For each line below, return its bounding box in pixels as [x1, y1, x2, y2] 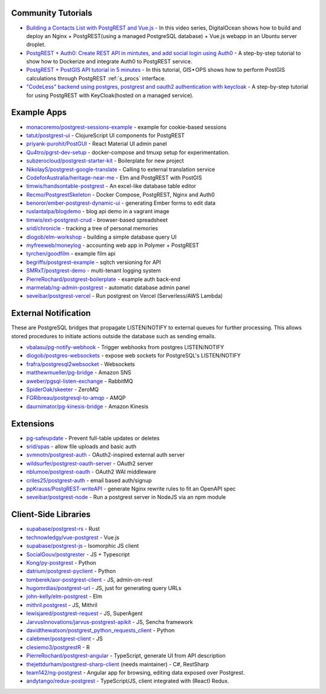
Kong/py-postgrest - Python [26, 559, 97, 566]
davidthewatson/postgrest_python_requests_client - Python [26, 627, 175, 634]
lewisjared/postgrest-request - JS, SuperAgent [26, 610, 143, 617]
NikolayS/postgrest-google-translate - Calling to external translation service [26, 165, 216, 173]
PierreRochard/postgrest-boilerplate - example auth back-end [26, 275, 181, 283]
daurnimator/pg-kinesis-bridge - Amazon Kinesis [26, 402, 149, 410]
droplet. [26, 41, 46, 48]
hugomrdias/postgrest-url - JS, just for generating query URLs [26, 585, 182, 592]
